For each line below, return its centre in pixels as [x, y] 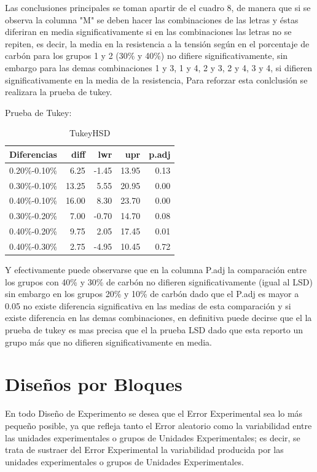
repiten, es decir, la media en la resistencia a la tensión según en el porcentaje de [157, 43]
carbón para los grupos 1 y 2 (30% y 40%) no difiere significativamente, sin [147, 56]
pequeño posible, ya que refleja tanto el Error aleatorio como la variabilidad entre [158, 425]
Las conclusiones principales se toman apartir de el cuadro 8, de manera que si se [158, 7]
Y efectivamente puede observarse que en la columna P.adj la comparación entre [156, 270]
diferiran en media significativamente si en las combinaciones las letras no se [148, 32]
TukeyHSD [90, 133]
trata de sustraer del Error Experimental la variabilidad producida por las [144, 450]
